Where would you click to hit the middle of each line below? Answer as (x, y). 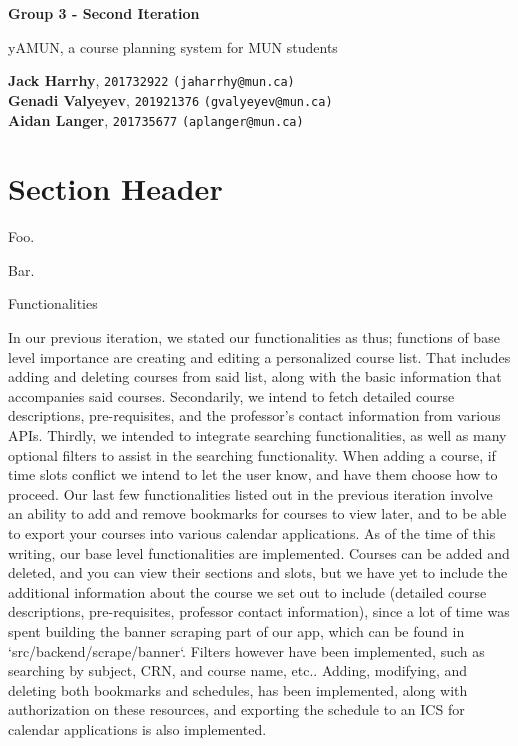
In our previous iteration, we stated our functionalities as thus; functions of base (254, 337)
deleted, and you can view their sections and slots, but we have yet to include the (258, 572)
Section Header (115, 188)
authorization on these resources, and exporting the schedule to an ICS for (236, 709)
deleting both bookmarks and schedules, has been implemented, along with (238, 689)
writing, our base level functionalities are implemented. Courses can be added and (259, 552)
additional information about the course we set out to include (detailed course (247, 591)
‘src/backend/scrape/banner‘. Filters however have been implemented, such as (246, 650)
